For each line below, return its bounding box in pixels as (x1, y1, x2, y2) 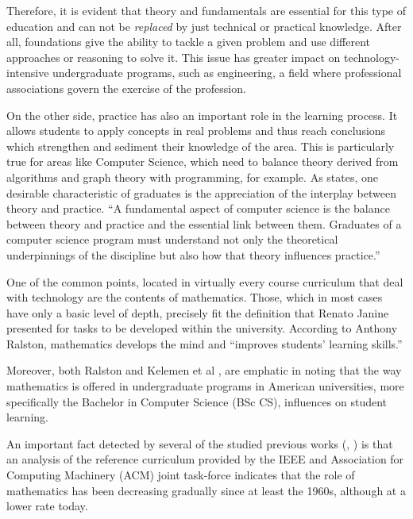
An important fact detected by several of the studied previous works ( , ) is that (6, 435, 393, 452)
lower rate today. (6, 498, 88, 514)
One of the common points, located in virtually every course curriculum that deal (6, 273, 403, 290)
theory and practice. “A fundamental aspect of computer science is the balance (6, 200, 390, 217)
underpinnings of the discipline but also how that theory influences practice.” (6, 246, 380, 263)
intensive (6, 64, 49, 81)
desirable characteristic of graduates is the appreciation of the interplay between (6, 184, 396, 201)
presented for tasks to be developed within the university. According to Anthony (6, 320, 398, 336)
